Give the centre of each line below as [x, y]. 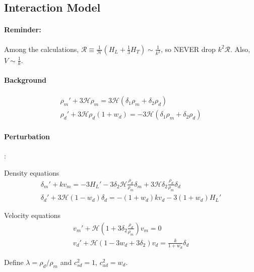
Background [25, 80]
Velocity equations [33, 215]
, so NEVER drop [188, 49]
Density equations [32, 172]
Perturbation [27, 136]
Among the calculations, [42, 49]
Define [14, 262]
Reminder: [23, 30]
